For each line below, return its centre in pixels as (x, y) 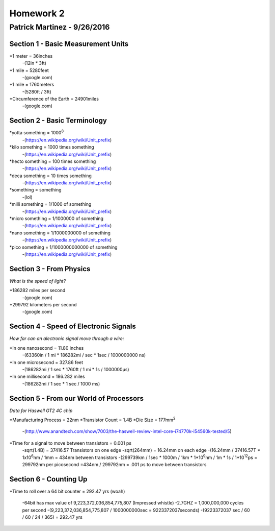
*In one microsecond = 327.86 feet (46, 362)
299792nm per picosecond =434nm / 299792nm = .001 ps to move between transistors (114, 464)
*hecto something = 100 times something (53, 161)
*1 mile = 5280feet (29, 70)
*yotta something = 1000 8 (36, 132)
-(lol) (27, 197)
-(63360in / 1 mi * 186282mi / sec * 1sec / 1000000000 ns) (84, 355)
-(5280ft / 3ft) (37, 91)
